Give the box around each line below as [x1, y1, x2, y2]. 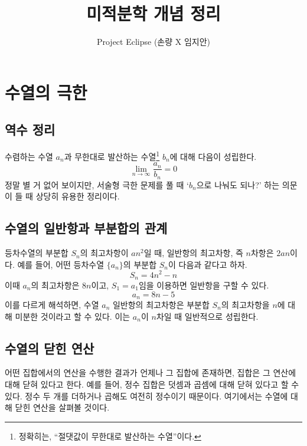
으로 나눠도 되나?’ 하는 [196, 178, 280, 191]
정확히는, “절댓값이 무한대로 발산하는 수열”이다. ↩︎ [18, 429, 201, 442]
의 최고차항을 [221, 299, 270, 311]
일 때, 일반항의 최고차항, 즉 [143, 247, 243, 259]
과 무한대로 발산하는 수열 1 [64, 149, 160, 162]
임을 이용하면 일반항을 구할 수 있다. [138, 278, 269, 291]
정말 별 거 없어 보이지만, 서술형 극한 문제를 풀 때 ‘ [5, 178, 190, 191]
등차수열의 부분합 [5, 247, 68, 259]
